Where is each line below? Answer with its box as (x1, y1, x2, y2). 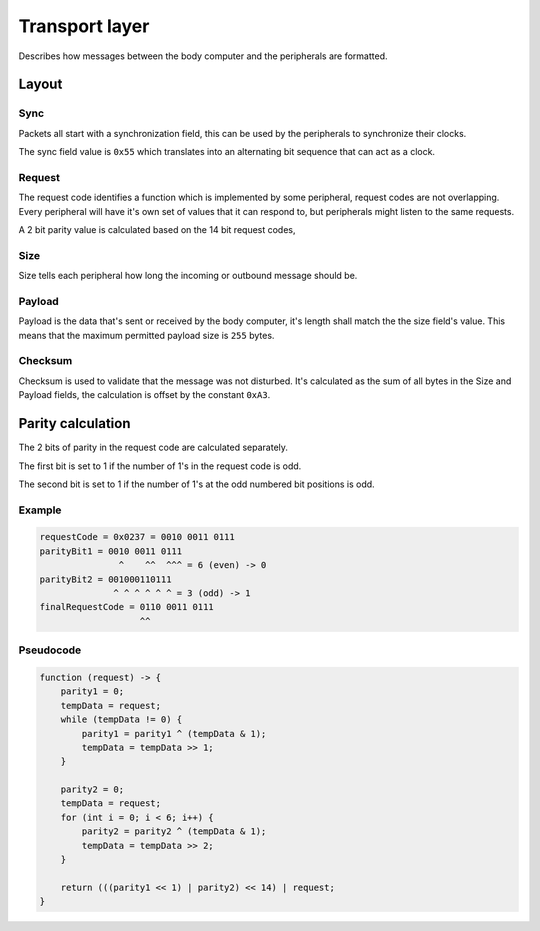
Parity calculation (18, 415, 131, 432)
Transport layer (18, 15, 150, 37)
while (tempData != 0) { (60, 714, 183, 725)
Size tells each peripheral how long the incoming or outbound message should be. (18, 270, 358, 282)
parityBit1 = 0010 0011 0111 (39, 545, 183, 557)
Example (18, 503, 62, 517)
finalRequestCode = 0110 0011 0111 (39, 601, 214, 613)
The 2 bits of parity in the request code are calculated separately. (18, 441, 289, 454)
